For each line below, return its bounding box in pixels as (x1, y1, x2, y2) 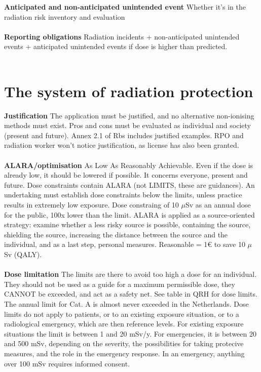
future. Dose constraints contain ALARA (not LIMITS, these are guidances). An (4, 179, 255, 190)
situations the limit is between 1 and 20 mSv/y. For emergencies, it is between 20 (4, 328, 256, 339)
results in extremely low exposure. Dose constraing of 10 (4, 199, 179, 210)
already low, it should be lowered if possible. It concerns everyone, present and (4, 170, 248, 180)
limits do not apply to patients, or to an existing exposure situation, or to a (4, 308, 239, 319)
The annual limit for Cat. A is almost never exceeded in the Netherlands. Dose (4, 298, 249, 309)
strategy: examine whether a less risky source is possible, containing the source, (4, 219, 251, 230)
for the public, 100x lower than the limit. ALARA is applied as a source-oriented (4, 209, 255, 220)
